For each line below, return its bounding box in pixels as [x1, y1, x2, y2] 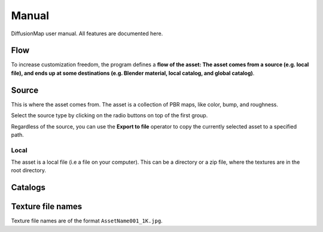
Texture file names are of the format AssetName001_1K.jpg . [11, 217, 163, 224]
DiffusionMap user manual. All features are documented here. [11, 30, 163, 37]
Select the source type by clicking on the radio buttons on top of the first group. [11, 112, 208, 119]
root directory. [11, 167, 47, 174]
